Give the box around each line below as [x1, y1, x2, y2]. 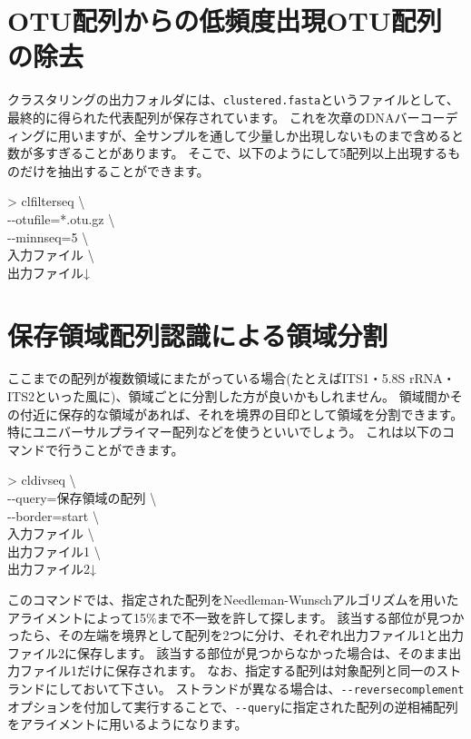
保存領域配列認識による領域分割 [7, 316, 388, 353]
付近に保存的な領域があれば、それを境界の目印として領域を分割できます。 [19, 404, 464, 423]
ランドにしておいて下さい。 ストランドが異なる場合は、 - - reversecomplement [7, 678, 465, 697]
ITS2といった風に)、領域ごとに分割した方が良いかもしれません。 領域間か [7, 387, 450, 406]
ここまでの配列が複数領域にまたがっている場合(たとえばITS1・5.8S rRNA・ [7, 369, 456, 388]
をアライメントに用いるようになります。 [7, 714, 248, 734]
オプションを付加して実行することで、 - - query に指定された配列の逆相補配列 [7, 696, 458, 715]
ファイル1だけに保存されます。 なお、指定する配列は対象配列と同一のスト [19, 661, 462, 680]
